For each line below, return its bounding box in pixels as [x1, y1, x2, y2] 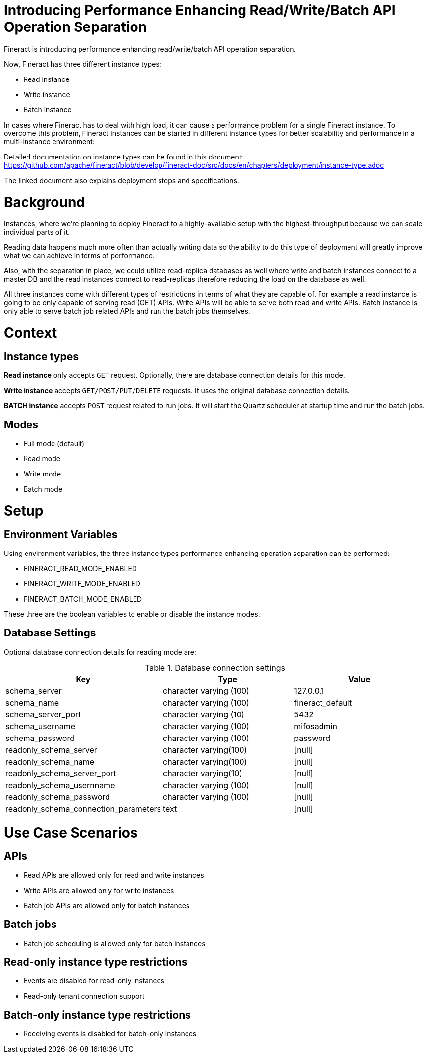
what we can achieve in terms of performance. [4, 251, 155, 260]
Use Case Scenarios [4, 824, 138, 841]
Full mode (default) [24, 439, 85, 448]
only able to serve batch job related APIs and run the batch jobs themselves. [4, 307, 250, 316]
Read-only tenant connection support [24, 992, 145, 1001]
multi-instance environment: [4, 137, 95, 146]
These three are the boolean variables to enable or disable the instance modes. [4, 609, 260, 618]
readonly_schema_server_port [5, 768, 116, 778]
